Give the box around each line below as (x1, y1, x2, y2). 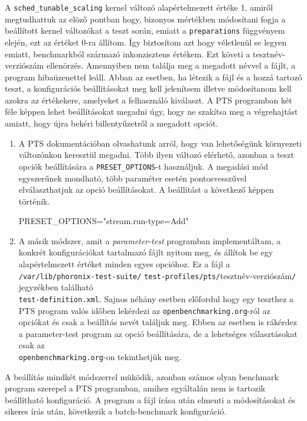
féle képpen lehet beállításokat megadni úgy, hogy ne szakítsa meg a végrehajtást (5, 105, 298, 118)
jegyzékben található (18, 281, 93, 293)
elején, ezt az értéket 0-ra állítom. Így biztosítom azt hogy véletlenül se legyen (5, 35, 287, 48)
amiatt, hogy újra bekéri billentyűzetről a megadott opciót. (5, 117, 218, 129)
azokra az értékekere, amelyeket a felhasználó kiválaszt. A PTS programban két (5, 93, 292, 106)
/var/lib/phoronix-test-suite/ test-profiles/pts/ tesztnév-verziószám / (18, 269, 296, 281)
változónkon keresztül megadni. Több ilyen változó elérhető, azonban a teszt (18, 148, 294, 161)
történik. (18, 195, 50, 207)
